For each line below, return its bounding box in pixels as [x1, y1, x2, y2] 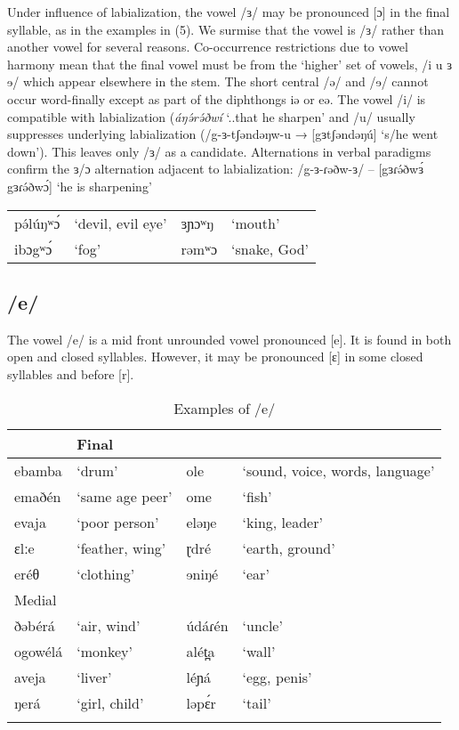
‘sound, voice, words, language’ [242, 459, 435, 481]
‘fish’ [242, 485, 272, 507]
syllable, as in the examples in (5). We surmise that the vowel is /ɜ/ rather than [7, 20, 444, 38]
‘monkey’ [76, 640, 133, 661]
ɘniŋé [186, 563, 219, 584]
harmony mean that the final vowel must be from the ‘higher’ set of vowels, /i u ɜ [7, 54, 453, 73]
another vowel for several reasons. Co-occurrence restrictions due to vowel [7, 37, 408, 56]
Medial [14, 588, 57, 610]
